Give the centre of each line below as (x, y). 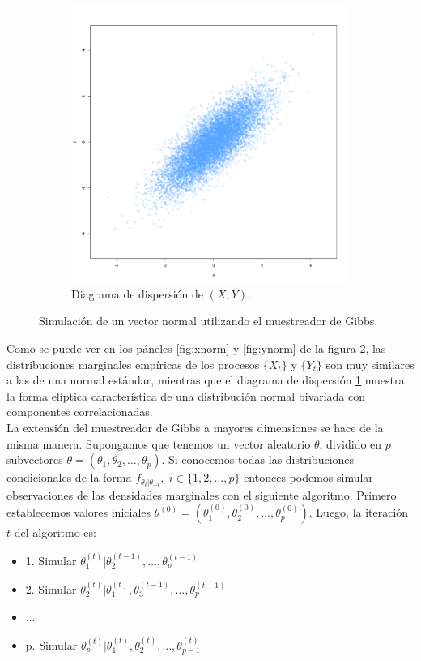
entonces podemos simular (308, 477)
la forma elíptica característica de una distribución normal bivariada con (186, 395)
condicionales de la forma (69, 477)
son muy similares (370, 364)
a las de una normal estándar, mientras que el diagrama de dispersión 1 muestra (206, 380)
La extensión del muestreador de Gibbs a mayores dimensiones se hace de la (195, 427)
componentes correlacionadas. (80, 412)
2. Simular (51, 588)
